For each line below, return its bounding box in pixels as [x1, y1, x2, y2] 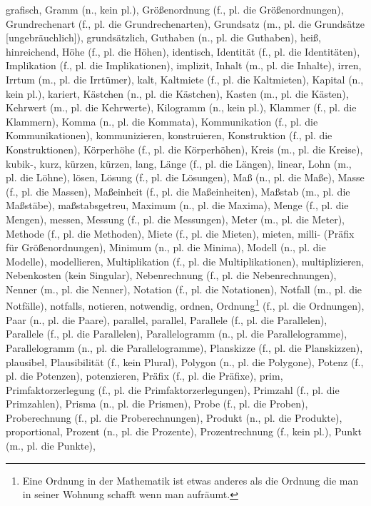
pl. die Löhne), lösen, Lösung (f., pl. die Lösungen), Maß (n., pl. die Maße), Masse [6, 170, 365, 185]
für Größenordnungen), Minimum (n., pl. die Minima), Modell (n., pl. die [6, 240, 326, 255]
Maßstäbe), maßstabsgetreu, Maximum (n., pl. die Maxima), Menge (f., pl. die [6, 198, 349, 213]
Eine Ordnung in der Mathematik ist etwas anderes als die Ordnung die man [22, 472, 359, 487]
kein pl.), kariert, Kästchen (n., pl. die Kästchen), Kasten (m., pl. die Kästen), [6, 86, 349, 101]
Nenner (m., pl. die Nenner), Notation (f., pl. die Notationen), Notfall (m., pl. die [6, 281, 362, 296]
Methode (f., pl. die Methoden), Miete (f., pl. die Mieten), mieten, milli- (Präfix [6, 226, 355, 241]
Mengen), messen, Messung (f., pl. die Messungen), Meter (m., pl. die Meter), [6, 211, 345, 226]
